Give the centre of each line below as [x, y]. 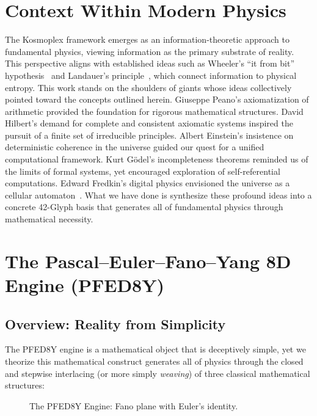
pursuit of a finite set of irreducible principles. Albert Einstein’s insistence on [149, 135]
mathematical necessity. [49, 219]
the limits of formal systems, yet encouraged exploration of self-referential [143, 171]
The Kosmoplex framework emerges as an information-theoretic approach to [147, 39]
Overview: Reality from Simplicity [115, 323]
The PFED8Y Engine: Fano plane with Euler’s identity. [134, 405]
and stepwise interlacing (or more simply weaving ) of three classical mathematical [158, 373]
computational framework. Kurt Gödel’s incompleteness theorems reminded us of [157, 159]
